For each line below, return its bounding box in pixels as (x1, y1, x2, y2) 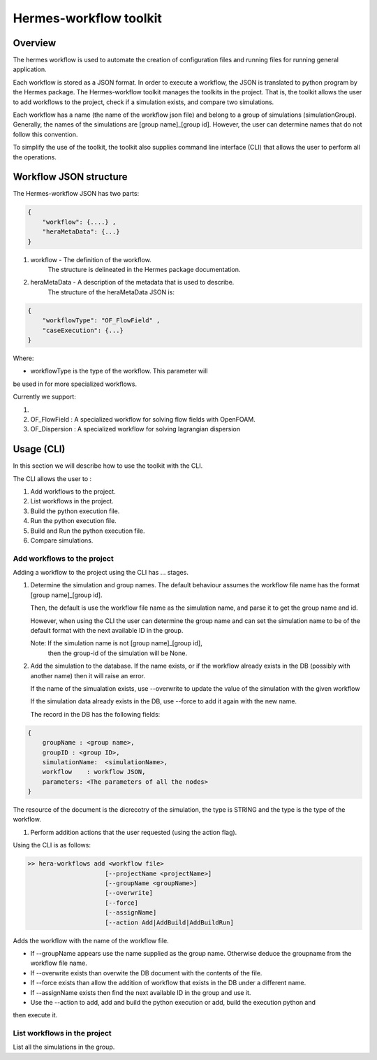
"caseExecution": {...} (42, 326, 124, 334)
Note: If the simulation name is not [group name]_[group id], (30, 639, 202, 647)
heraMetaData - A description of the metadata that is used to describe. (30, 278, 235, 287)
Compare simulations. (30, 536, 94, 545)
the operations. (13, 152, 57, 161)
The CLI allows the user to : (13, 474, 92, 482)
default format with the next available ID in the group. (30, 626, 184, 635)
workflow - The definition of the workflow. (30, 255, 151, 264)
